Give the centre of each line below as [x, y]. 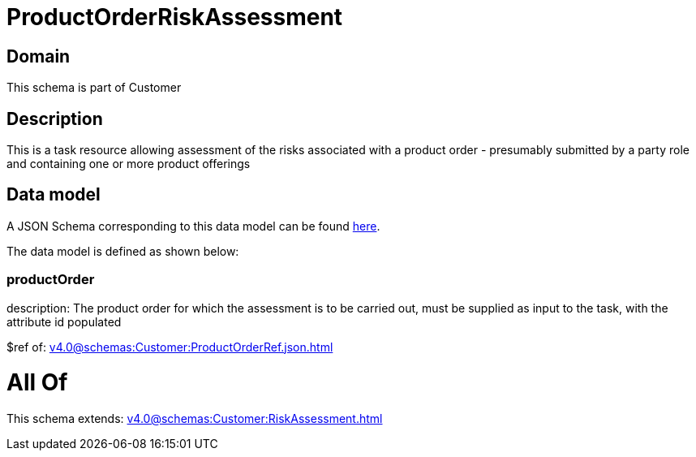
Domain [39, 56]
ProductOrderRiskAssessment [175, 17]
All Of [37, 383]
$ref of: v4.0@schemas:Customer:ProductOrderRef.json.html [170, 347]
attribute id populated [64, 321]
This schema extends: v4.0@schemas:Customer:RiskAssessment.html [195, 419]
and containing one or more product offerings [129, 164]
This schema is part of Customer [94, 88]
